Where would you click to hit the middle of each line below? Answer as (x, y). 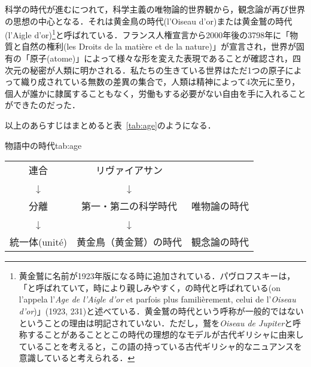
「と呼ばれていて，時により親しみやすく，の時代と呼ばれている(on (150, 287)
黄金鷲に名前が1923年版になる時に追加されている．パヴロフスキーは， (157, 276)
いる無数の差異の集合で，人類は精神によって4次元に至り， (185, 82)
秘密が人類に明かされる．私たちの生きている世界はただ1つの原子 (157, 70)
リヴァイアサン (129, 170)
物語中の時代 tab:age (43, 145)
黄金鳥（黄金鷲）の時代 (129, 242)
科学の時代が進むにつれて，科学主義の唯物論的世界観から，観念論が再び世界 (155, 9)
